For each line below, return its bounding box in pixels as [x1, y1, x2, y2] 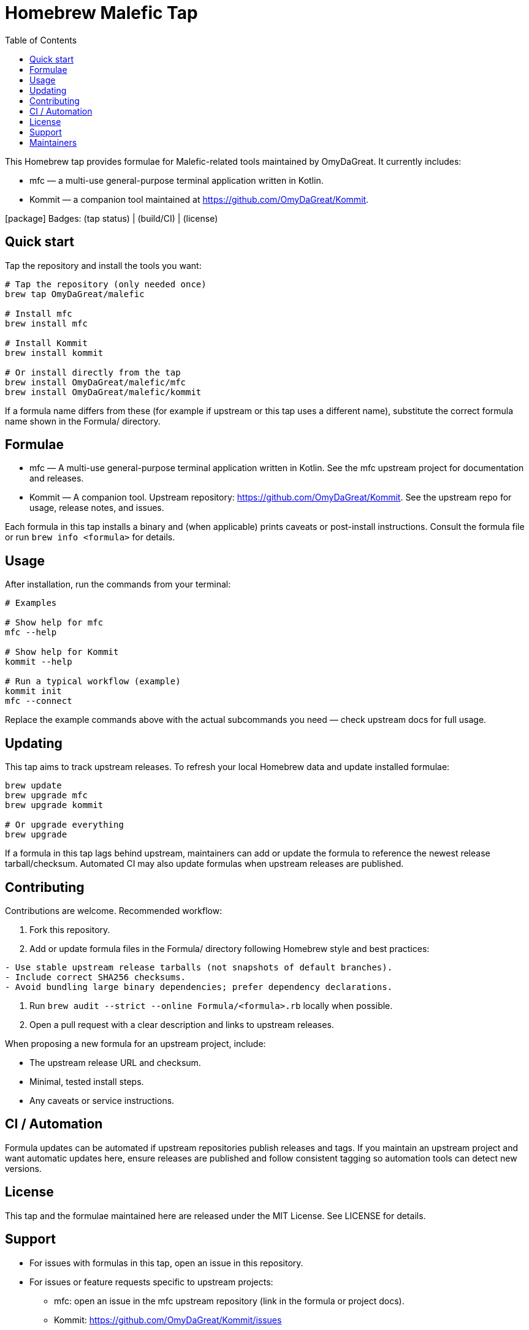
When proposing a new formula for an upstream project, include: [5, 1038, 266, 1049]
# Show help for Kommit [5, 647, 119, 657]
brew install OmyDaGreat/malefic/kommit [5, 387, 202, 397]
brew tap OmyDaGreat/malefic [5, 289, 145, 299]
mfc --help [5, 627, 57, 638]
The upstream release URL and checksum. [29, 1057, 201, 1068]
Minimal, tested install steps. [29, 1076, 144, 1087]
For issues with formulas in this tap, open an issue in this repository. [29, 1257, 303, 1268]
